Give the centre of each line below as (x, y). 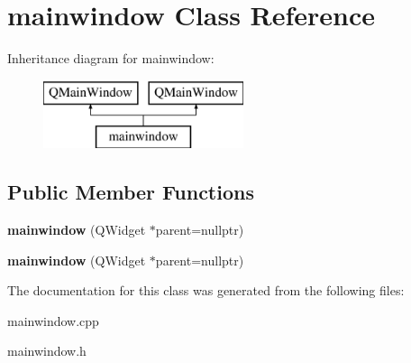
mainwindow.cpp (53, 320)
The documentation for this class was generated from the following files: (206, 290)
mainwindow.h (47, 351)
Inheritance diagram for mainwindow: (111, 58)
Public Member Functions (131, 192)
